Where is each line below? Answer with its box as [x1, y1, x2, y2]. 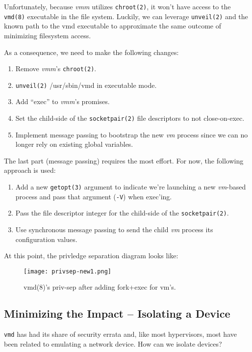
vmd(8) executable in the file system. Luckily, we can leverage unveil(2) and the [4, 11, 248, 21]
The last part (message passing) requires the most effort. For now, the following [4, 155, 244, 165]
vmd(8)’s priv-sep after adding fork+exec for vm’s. [24, 282, 176, 292]
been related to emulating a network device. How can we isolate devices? [4, 338, 222, 349]
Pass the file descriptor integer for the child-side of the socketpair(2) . [15, 208, 229, 218]
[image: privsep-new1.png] [24, 268, 111, 275]
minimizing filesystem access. [4, 30, 91, 40]
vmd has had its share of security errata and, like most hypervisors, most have [4, 329, 237, 339]
